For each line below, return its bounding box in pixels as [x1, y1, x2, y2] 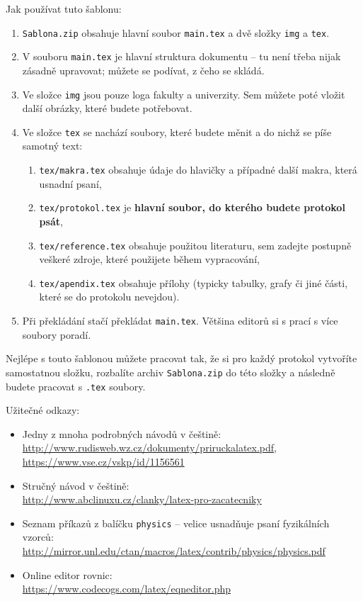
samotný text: [22, 138, 83, 153]
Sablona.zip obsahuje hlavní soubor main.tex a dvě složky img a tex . [22, 25, 330, 40]
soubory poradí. [22, 327, 91, 342]
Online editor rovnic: [22, 567, 113, 582]
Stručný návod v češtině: [22, 478, 129, 493]
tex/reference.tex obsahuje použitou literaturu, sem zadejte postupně [39, 237, 352, 252]
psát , [39, 213, 63, 228]
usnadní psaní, [39, 176, 102, 191]
